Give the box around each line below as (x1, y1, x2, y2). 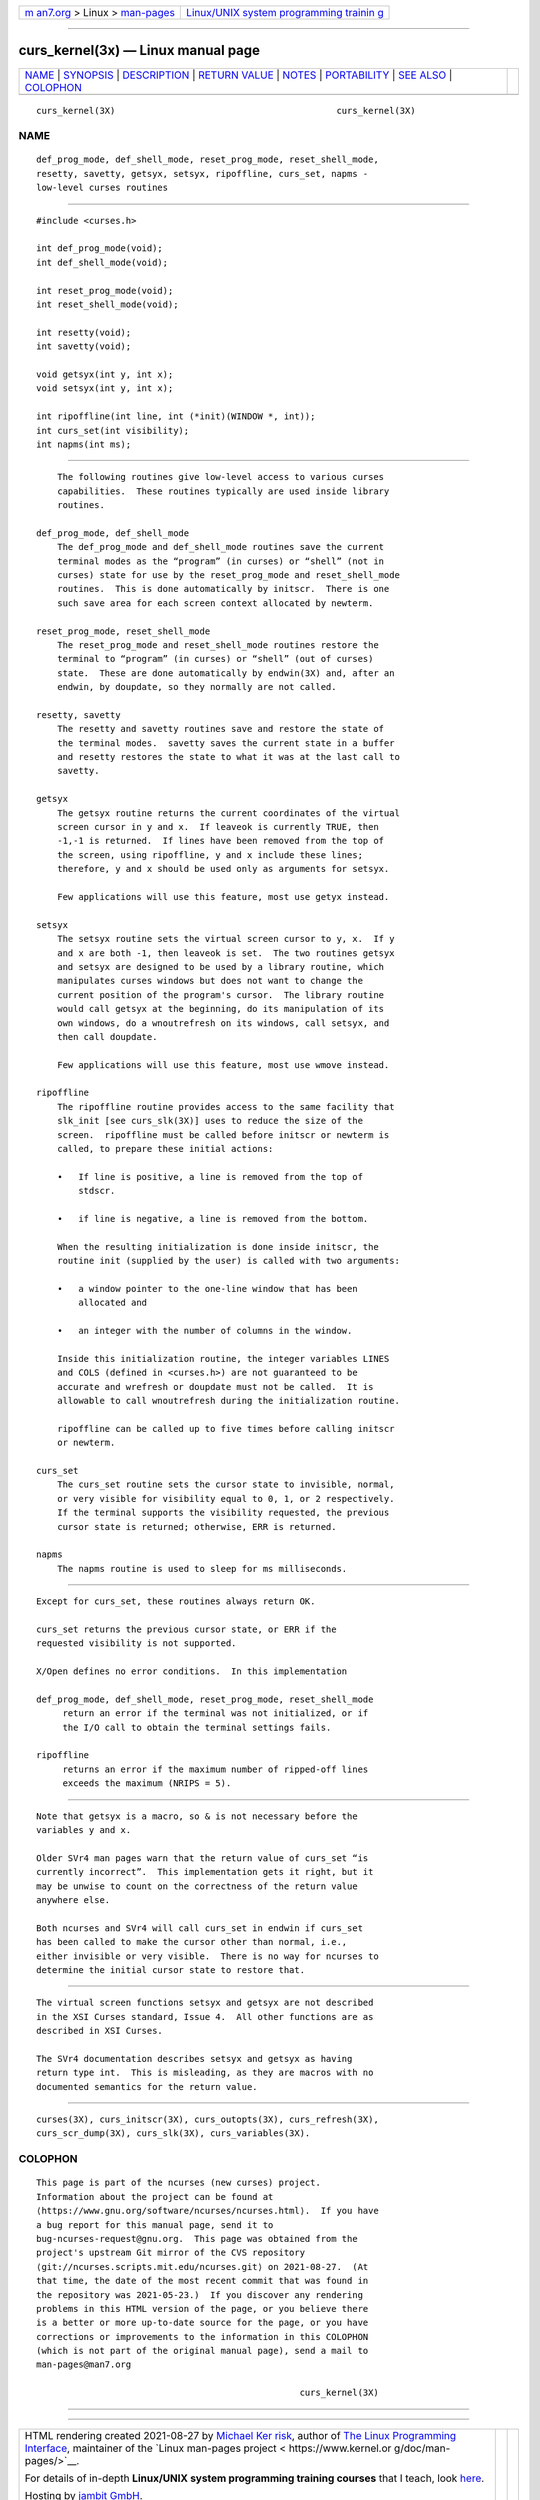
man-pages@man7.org (36, 2359, 132, 2370)
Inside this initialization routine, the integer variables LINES (56, 1353, 390, 1364)
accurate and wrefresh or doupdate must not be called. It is (56, 1381, 374, 1392)
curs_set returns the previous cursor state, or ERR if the (36, 1623, 337, 1635)
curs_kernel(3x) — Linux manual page (18, 42, 260, 59)
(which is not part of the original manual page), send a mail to (36, 2345, 369, 2357)
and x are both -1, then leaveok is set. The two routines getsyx (56, 947, 395, 959)
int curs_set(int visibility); (36, 425, 190, 436)
